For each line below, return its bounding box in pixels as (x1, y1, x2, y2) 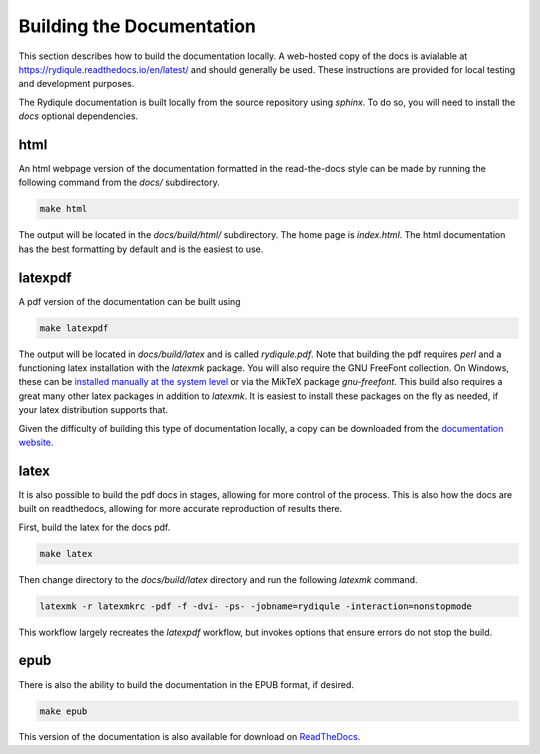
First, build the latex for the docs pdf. (18, 521, 171, 533)
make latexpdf (39, 322, 109, 334)
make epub (39, 705, 88, 717)
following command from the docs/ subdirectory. (18, 176, 220, 189)
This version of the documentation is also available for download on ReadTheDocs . (18, 731, 361, 743)
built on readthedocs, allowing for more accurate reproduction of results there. (18, 503, 343, 515)
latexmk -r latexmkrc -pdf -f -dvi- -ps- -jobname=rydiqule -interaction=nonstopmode (39, 600, 472, 612)
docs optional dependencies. (18, 110, 139, 122)
